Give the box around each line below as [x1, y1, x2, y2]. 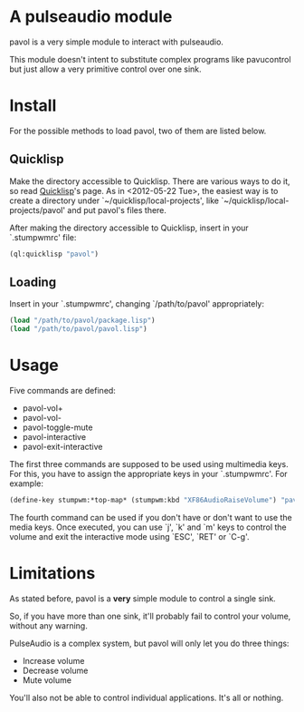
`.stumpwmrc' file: [9, 231, 77, 242]
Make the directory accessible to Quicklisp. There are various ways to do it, [9, 175, 291, 187]
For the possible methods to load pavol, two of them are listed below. [9, 125, 267, 136]
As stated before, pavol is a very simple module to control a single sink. [9, 592, 276, 604]
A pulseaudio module [9, 6, 173, 27]
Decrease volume [22, 665, 89, 676]
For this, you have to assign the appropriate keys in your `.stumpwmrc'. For [9, 469, 288, 480]
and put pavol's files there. [67, 204, 167, 215]
